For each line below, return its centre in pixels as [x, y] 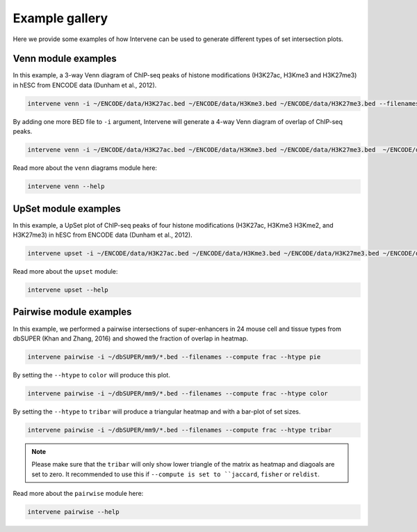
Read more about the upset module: [65, 272]
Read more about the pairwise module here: [78, 493]
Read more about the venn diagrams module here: [85, 168]
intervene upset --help [68, 290]
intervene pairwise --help [73, 511]
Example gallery [60, 18]
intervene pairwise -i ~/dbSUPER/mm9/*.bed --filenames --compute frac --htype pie [174, 357]
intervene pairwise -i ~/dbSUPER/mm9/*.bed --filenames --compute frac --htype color [178, 393]
